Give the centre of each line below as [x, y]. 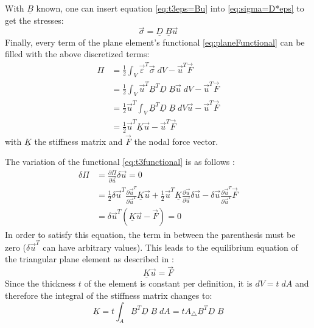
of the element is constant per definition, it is [168, 283]
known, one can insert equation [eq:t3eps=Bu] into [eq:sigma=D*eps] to [170, 8]
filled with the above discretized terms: [77, 54]
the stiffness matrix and [78, 141]
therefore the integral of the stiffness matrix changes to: [109, 295]
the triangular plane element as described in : [89, 259]
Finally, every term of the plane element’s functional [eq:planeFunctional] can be [155, 42]
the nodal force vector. [176, 141]
